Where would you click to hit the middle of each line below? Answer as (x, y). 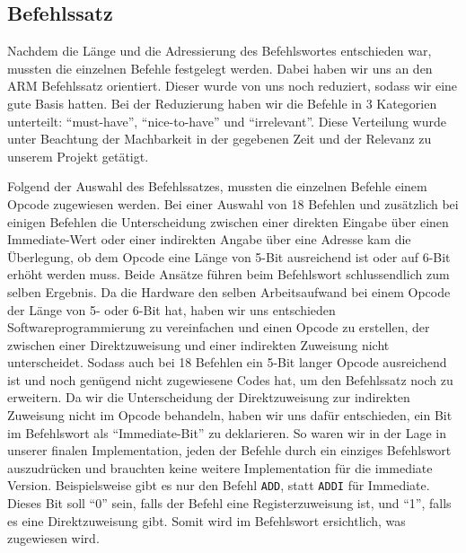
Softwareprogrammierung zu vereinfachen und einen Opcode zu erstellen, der (219, 327)
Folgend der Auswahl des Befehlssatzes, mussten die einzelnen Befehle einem (217, 186)
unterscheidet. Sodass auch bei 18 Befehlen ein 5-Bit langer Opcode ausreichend (227, 362)
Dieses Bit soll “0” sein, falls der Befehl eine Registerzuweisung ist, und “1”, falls (229, 503)
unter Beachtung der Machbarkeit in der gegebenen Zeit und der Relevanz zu (220, 139)
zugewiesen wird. (53, 538)
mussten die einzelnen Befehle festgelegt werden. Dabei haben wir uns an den (220, 68)
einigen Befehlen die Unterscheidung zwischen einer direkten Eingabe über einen (228, 221)
